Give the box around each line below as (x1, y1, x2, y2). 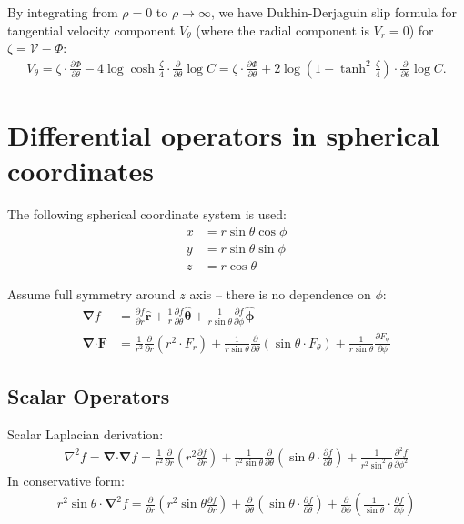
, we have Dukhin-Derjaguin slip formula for (210, 3, 458, 21)
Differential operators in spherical (7, 116, 439, 153)
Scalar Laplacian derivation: (7, 425, 164, 444)
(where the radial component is (196, 20, 369, 39)
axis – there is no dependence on (189, 284, 371, 303)
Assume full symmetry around (7, 284, 176, 303)
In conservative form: (7, 470, 125, 489)
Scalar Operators (7, 382, 170, 410)
